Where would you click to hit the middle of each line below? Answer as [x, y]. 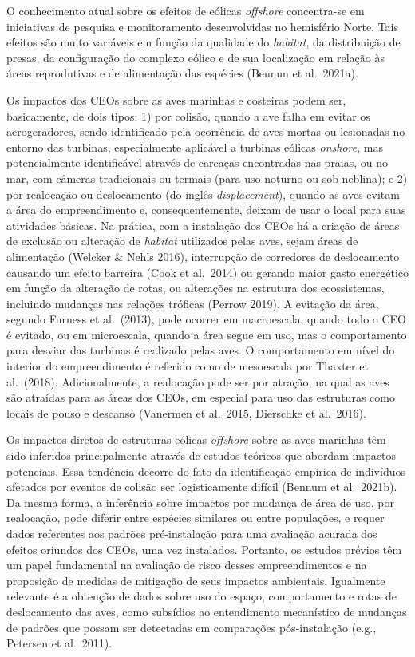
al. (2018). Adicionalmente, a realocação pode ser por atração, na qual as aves [198, 381]
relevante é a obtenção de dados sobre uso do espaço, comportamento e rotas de [202, 596]
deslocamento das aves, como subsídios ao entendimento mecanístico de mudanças [207, 611]
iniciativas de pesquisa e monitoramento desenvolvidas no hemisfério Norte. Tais [203, 26]
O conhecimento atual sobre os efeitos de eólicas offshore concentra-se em [186, 10]
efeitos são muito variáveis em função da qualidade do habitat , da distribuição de [204, 42]
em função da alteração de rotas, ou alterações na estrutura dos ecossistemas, [196, 288]
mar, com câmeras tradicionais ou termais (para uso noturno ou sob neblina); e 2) [207, 178]
